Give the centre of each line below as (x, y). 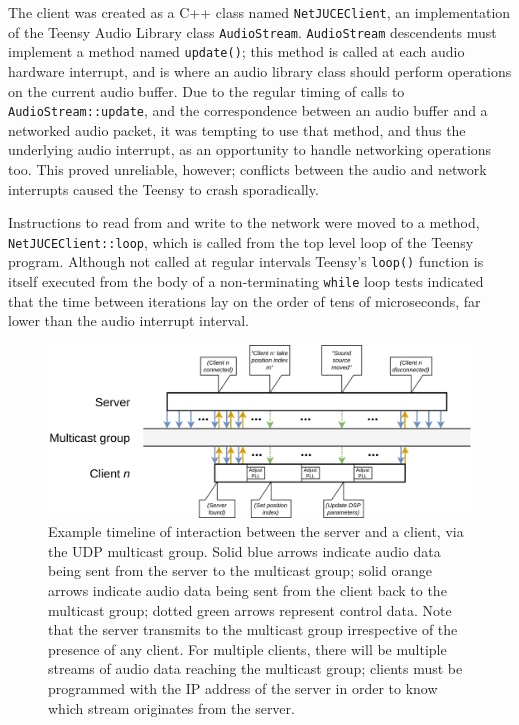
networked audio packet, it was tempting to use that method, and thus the (237, 129)
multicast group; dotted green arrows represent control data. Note (250, 609)
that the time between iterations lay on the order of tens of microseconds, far (244, 300)
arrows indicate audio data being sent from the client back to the (247, 589)
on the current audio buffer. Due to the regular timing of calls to (206, 90)
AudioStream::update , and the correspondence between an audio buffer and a (248, 110)
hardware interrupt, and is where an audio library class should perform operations (260, 70)
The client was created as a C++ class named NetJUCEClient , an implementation (259, 12)
